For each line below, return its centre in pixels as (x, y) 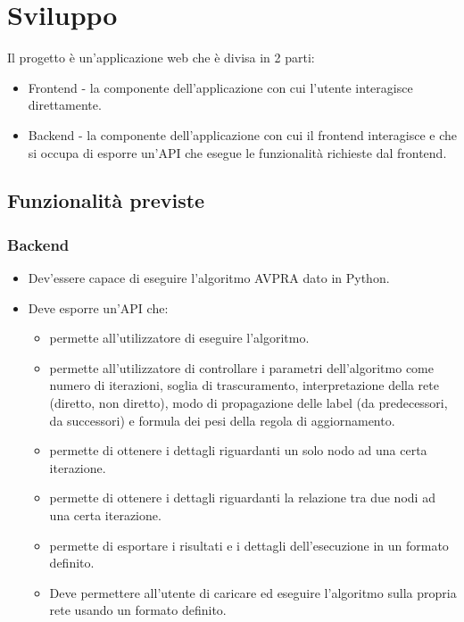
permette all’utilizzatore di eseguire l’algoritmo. (179, 338)
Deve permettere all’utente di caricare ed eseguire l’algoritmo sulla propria (253, 592)
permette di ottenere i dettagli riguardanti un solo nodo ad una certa (238, 450)
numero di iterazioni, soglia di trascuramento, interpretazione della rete (244, 385)
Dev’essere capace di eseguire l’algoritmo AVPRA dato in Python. (209, 278)
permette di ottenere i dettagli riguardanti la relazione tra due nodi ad (242, 498)
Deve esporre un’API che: (98, 307)
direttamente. (65, 105)
